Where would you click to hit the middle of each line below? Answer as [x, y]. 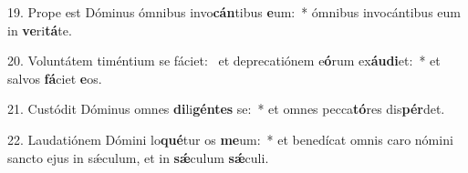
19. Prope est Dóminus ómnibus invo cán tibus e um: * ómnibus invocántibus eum [234, 12]
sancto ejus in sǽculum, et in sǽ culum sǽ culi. [138, 157]
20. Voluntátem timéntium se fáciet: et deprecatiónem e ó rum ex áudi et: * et [224, 61]
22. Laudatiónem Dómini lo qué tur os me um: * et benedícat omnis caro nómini [230, 139]
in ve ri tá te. [40, 30]
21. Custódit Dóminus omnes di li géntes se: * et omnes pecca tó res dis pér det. [226, 109]
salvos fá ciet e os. [55, 78]
